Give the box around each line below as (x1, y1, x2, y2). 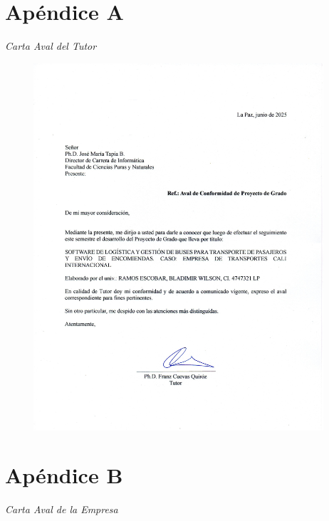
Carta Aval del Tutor (5, 38, 97, 53)
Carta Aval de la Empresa (5, 502, 118, 517)
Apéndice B (5, 461, 123, 490)
